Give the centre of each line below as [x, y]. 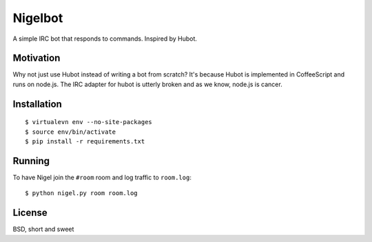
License [30, 213]
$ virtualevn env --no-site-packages [89, 122]
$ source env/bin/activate [71, 132]
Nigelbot [38, 18]
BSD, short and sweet [43, 229]
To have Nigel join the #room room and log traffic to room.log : [102, 177]
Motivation [37, 58]
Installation [37, 104]
